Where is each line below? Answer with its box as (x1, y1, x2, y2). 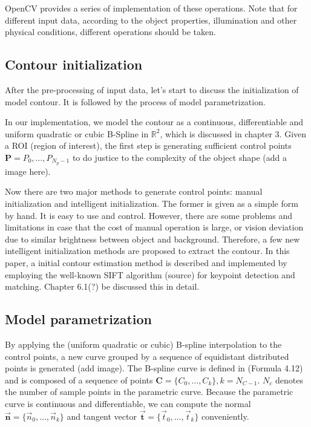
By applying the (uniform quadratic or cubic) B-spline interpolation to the (5, 337, 282, 350)
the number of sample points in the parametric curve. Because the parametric (5, 385, 293, 398)
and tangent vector (67, 409, 137, 422)
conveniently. (201, 409, 249, 422)
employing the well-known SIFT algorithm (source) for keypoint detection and (5, 268, 295, 281)
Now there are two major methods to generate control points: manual (5, 185, 263, 198)
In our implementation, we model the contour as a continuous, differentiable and (5, 116, 303, 128)
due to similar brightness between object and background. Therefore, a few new (5, 232, 300, 245)
